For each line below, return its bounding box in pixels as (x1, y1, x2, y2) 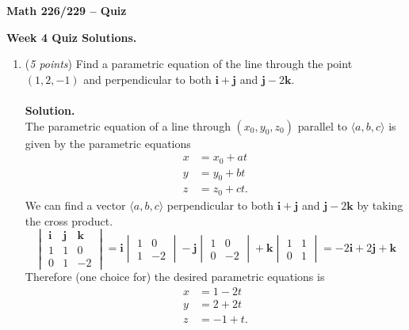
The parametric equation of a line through (25, 117, 231, 134)
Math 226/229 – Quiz (6, 2, 127, 18)
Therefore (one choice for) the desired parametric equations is (25, 268, 325, 285)
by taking (357, 196, 403, 213)
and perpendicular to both (83, 70, 212, 87)
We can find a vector (25, 196, 126, 213)
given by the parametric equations (25, 135, 191, 151)
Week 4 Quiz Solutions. (6, 28, 137, 45)
